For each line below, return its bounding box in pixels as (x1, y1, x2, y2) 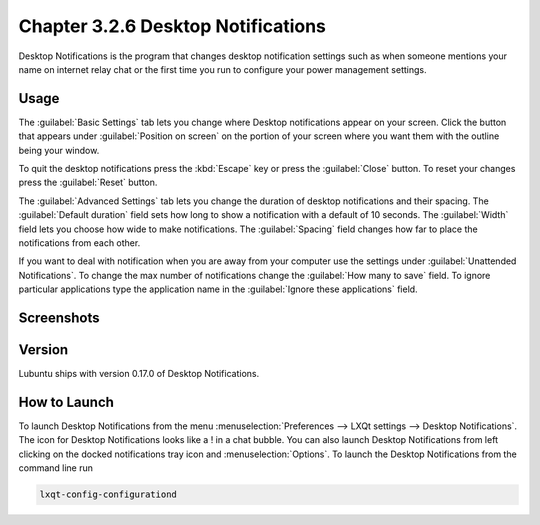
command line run (18, 462, 94, 474)
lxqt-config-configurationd (39, 489, 177, 500)
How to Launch (18, 393, 115, 410)
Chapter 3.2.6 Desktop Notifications (18, 15, 327, 37)
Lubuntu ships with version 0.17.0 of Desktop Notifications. (18, 368, 260, 380)
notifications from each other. (18, 236, 141, 249)
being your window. (18, 144, 100, 156)
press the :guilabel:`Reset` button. (18, 176, 158, 189)
